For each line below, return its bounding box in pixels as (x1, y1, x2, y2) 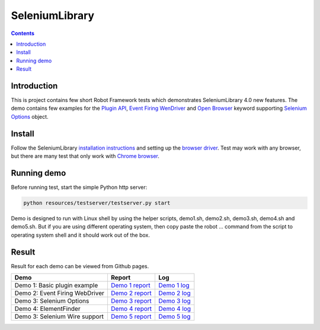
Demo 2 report (110, 289, 152, 297)
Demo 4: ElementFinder (14, 304, 81, 313)
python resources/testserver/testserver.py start (23, 199, 171, 206)
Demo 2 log (158, 289, 191, 297)
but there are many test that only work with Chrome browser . (11, 153, 160, 160)
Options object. (11, 113, 49, 120)
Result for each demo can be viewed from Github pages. (11, 262, 149, 269)
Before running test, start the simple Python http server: (11, 184, 148, 191)
